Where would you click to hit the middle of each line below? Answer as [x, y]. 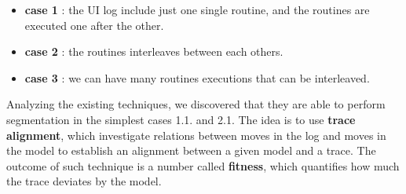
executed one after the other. [94, 25]
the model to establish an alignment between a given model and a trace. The [191, 150]
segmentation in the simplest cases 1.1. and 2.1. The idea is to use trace [181, 119]
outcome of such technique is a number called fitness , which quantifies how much [203, 165]
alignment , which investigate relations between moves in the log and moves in [196, 135]
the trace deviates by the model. [84, 181]
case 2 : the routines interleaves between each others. [154, 51]
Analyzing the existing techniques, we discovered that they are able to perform [196, 104]
